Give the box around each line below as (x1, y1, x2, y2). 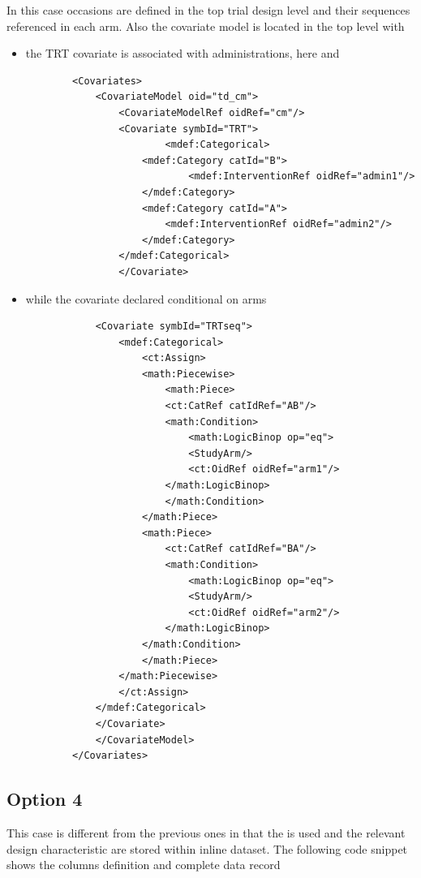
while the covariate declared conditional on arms (25, 290, 267, 307)
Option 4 (6, 786, 83, 811)
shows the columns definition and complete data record (6, 856, 281, 873)
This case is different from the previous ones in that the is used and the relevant (6, 824, 406, 841)
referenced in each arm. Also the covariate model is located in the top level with (6, 17, 405, 34)
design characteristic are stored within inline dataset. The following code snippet (6, 840, 408, 857)
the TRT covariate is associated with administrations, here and (25, 45, 340, 62)
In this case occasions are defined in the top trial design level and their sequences (6, 2, 410, 18)
